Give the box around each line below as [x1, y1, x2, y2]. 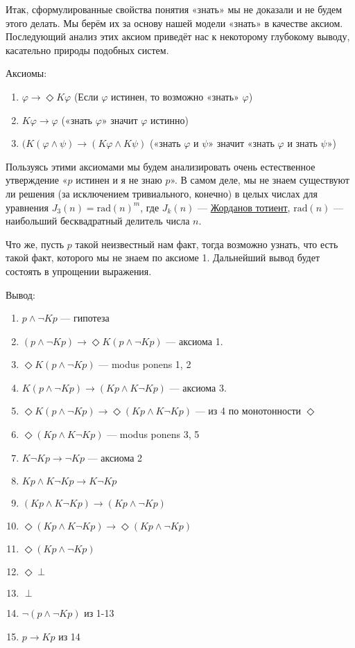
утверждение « [6, 173, 68, 187]
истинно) [150, 112, 189, 127]
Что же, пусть [6, 236, 64, 251]
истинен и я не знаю [76, 173, 162, 187]
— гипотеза [60, 310, 110, 325]
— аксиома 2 [87, 450, 143, 464]
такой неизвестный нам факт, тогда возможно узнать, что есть [75, 236, 338, 251]
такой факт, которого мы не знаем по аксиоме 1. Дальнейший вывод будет [6, 250, 320, 265]
